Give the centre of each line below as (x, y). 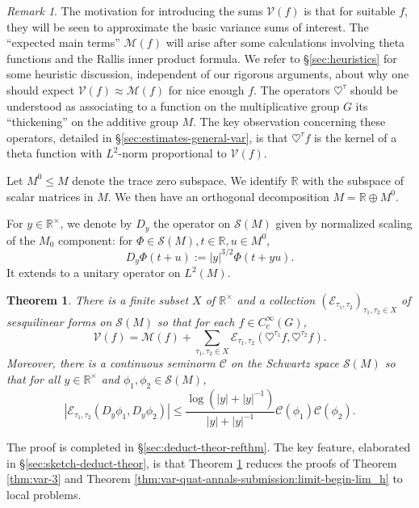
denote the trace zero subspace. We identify (180, 180)
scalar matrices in (50, 196)
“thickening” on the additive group (92, 122)
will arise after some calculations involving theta (285, 42)
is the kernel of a (355, 137)
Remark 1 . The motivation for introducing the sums (135, 10)
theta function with (54, 153)
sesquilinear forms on (59, 321)
